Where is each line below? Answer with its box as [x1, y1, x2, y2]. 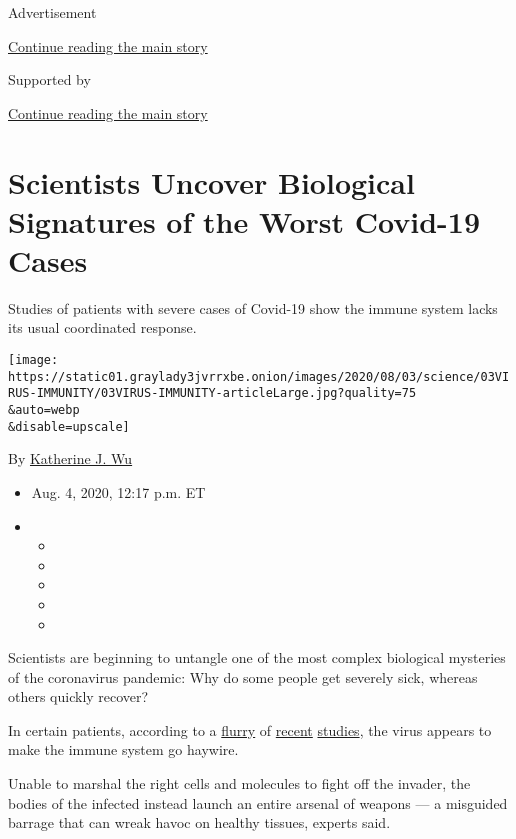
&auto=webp [8, 403, 80, 418]
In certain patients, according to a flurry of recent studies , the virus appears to [8, 719, 492, 740]
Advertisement [8, 2, 97, 22]
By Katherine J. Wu [8, 448, 133, 469]
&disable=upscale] [8, 419, 130, 434]
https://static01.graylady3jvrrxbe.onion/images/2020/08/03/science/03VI [8, 369, 510, 384]
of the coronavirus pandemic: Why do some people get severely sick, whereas [8, 666, 478, 687]
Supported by [8, 69, 91, 90]
